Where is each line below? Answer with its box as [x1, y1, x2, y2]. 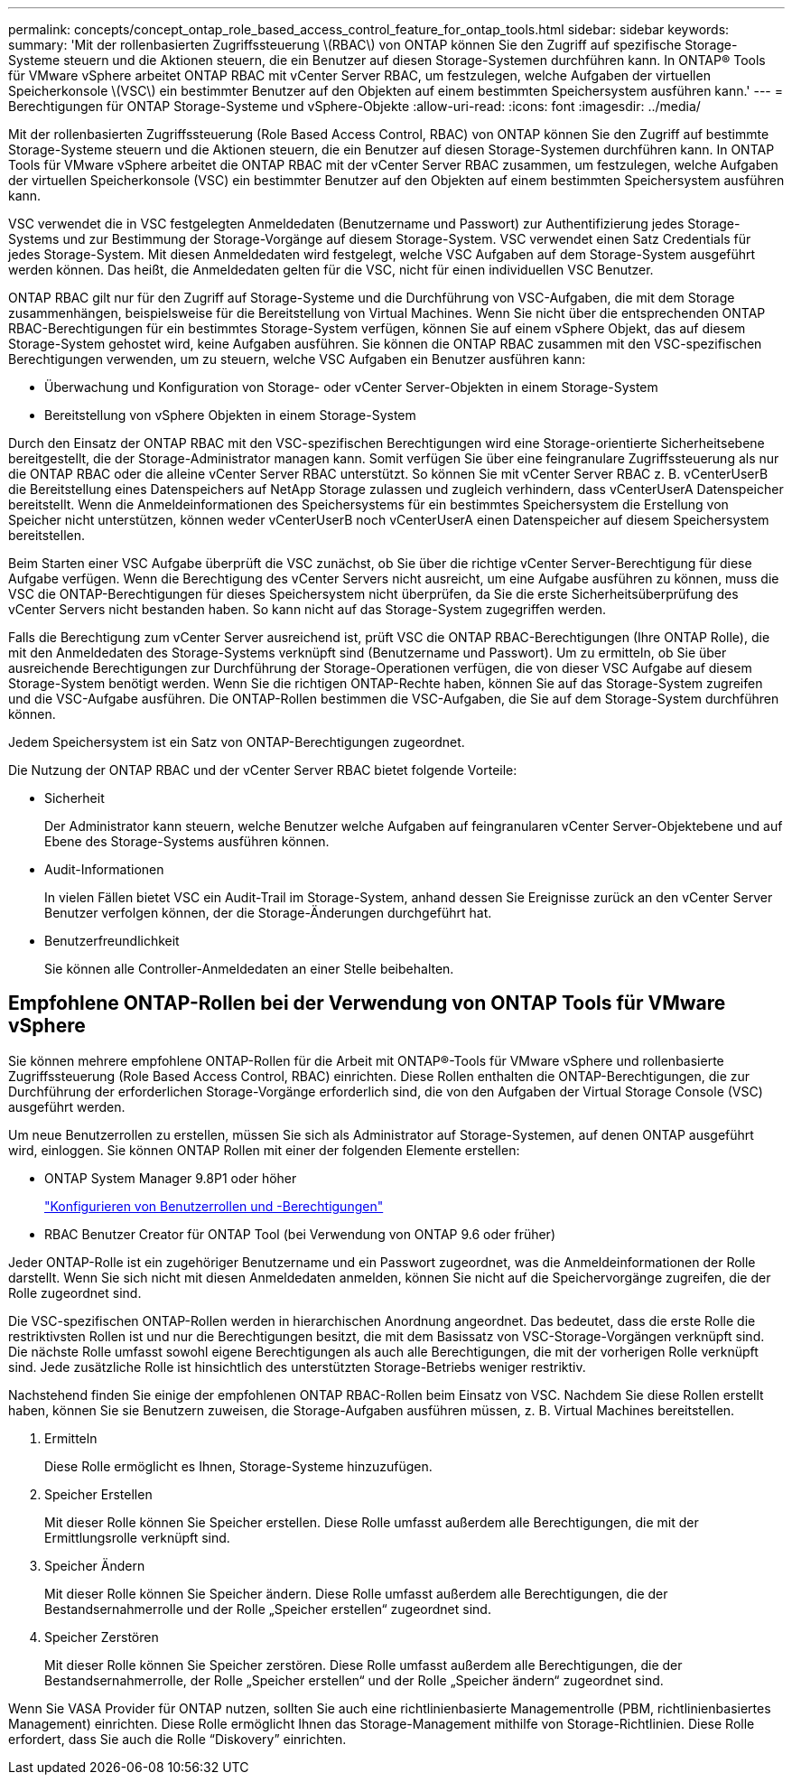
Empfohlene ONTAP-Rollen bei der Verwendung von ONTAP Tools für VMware [8, 992, 726, 1015]
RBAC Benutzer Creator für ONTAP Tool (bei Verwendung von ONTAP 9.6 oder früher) [44, 1226, 555, 1242]
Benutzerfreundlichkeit [44, 933, 180, 948]
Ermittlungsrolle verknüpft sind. [44, 1529, 230, 1545]
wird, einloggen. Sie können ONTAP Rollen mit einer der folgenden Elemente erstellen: [8, 1142, 520, 1158]
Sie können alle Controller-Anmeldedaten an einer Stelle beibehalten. [44, 961, 454, 976]
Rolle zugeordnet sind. [8, 1284, 142, 1301]
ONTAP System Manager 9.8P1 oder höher [44, 1170, 297, 1186]
